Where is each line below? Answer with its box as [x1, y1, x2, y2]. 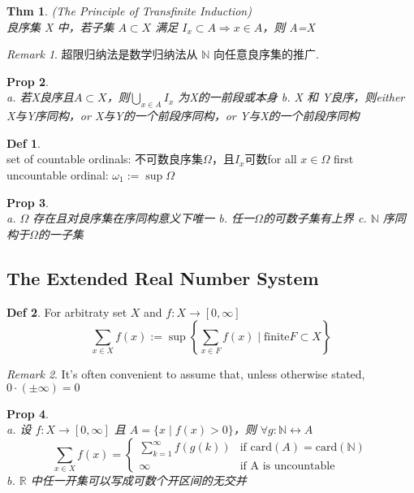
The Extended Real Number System [6, 265, 319, 290]
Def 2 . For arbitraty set [6, 303, 127, 320]
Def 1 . [6, 134, 41, 151]
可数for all [244, 150, 297, 167]
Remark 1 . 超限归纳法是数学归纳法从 [6, 45, 198, 63]
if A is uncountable [239, 461, 335, 473]
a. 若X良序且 [6, 89, 74, 106]
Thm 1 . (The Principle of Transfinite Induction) [6, 2, 252, 19]
